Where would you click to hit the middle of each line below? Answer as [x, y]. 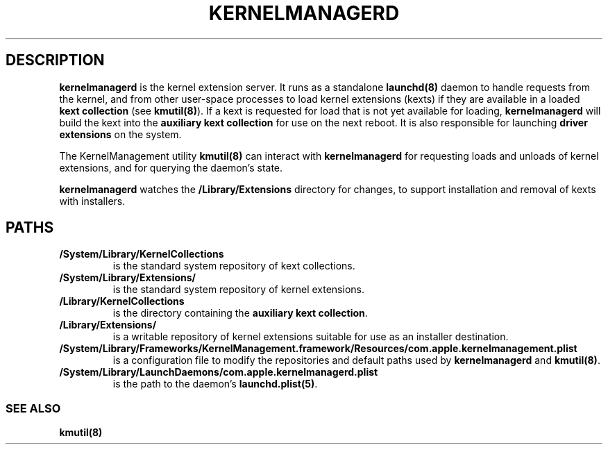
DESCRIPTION [55, 60]
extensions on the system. [120, 134]
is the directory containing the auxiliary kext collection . [240, 313]
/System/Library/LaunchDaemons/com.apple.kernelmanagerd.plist [219, 372]
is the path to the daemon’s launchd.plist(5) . [215, 384]
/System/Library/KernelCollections [142, 254]
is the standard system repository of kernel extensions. [238, 290]
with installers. [92, 201]
